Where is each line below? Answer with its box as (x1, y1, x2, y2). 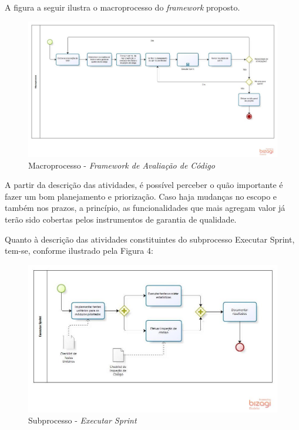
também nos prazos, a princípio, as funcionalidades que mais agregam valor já (5, 201, 285, 214)
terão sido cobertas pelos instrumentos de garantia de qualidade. (5, 213, 237, 225)
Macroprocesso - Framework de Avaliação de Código (28, 159, 215, 171)
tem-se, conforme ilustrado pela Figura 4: (5, 244, 153, 257)
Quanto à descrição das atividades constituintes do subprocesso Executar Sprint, (5, 233, 295, 245)
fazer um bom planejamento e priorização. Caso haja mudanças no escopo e (5, 190, 277, 202)
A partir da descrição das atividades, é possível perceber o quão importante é (5, 179, 283, 191)
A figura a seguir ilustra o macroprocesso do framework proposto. (5, 1, 240, 13)
